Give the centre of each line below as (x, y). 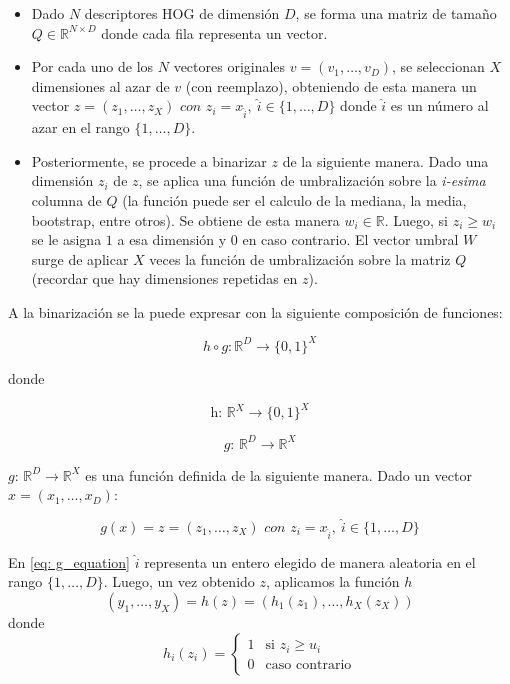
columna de (66, 199)
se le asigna (66, 239)
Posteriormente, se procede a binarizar (149, 160)
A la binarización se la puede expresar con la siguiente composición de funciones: (255, 311)
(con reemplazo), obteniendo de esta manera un (331, 85)
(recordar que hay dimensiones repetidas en (164, 278)
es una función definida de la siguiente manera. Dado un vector (278, 474)
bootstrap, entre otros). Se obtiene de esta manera (185, 219)
